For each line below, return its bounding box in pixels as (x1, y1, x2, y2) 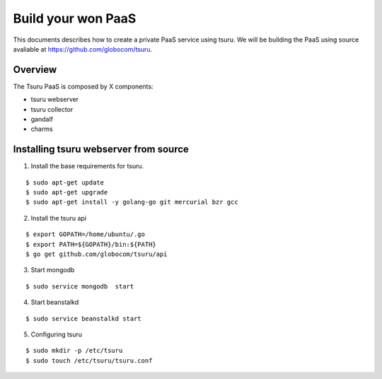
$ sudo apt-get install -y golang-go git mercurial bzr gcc (25, 198, 238, 206)
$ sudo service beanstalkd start (25, 315, 141, 322)
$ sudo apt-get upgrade (25, 188, 108, 197)
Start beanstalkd (30, 298, 79, 307)
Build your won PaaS (13, 11, 137, 26)
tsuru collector (30, 105, 74, 113)
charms (30, 124, 53, 134)
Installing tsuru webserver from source (13, 144, 189, 156)
